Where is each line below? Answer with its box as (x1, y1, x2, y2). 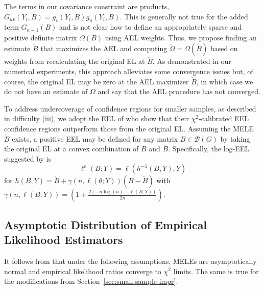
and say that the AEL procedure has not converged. (98, 86, 260, 97)
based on (210, 43, 238, 54)
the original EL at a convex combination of (4, 143, 139, 154)
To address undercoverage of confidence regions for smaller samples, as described (4, 103, 256, 114)
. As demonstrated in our (152, 56, 231, 66)
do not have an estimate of (4, 86, 88, 97)
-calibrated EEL (199, 113, 249, 124)
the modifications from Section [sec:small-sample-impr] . (4, 276, 178, 286)
